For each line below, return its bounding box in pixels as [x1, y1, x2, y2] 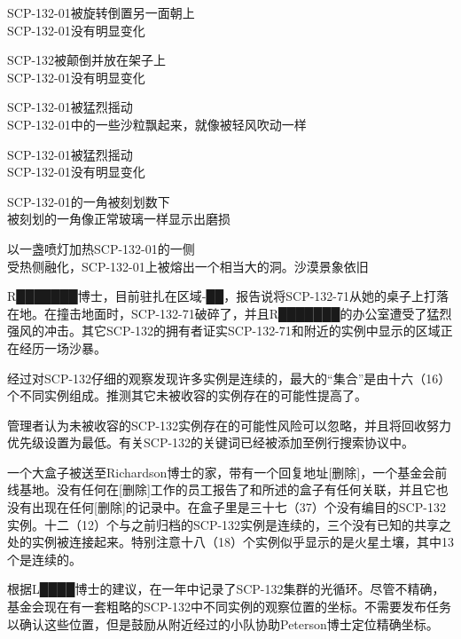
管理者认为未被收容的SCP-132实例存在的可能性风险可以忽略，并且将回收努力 [7, 415, 452, 434]
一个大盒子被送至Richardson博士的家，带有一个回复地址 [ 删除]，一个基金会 [7, 462, 435, 481]
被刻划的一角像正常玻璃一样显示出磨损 [7, 209, 230, 228]
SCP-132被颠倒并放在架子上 [7, 51, 167, 69]
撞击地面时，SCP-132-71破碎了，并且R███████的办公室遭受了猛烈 [56, 304, 452, 322]
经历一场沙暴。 [19, 338, 106, 357]
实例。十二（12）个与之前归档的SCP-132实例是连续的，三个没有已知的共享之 [7, 515, 452, 533]
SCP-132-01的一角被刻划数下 [7, 192, 170, 210]
